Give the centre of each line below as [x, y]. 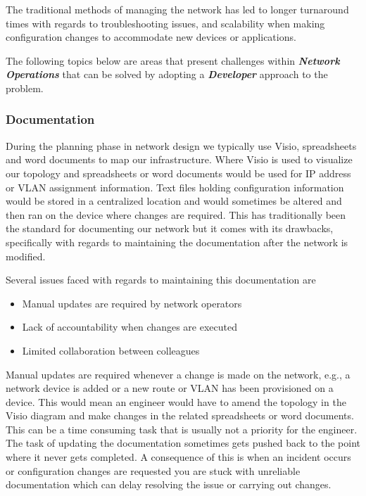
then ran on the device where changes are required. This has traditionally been [176, 214]
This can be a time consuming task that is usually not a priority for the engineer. [182, 429]
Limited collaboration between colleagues [111, 350]
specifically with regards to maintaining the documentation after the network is [177, 242]
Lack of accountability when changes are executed [130, 327]
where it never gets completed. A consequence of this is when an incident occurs [178, 457]
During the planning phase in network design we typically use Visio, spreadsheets [181, 145]
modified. [26, 256]
